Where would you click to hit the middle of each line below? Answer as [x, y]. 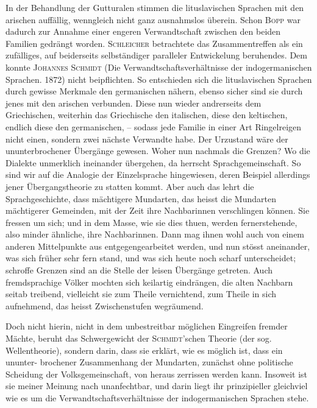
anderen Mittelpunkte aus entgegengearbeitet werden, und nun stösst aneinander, [158, 246]
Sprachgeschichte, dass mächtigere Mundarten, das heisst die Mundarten [141, 198]
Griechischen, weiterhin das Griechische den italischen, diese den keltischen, [147, 115]
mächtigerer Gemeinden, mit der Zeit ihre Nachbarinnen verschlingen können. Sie [158, 210]
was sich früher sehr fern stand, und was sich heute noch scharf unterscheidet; [151, 258]
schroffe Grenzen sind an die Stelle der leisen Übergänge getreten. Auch [139, 270]
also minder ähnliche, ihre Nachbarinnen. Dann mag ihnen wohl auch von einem [155, 234]
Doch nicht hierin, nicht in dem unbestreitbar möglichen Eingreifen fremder [147, 326]
